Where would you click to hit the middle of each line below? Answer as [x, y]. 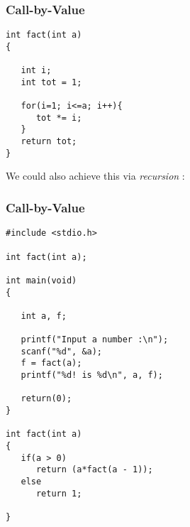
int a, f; [44, 316]
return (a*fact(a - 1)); [94, 470]
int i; [36, 71]
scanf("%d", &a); [62, 351]
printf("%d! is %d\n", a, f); [92, 375]
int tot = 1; [51, 82]
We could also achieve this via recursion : [95, 176]
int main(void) [41, 280]
